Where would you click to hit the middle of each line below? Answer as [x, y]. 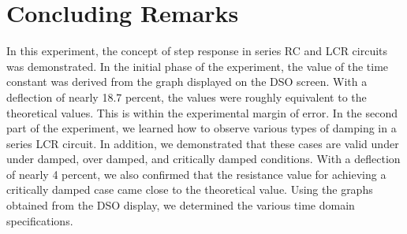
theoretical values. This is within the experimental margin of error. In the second [202, 112]
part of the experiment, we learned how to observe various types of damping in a [202, 128]
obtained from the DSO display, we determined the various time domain [181, 205]
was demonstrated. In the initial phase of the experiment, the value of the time [198, 66]
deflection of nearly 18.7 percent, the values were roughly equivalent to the [187, 97]
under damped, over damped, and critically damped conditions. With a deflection [203, 159]
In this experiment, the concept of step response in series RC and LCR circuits [197, 51]
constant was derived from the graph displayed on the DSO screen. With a [187, 82]
